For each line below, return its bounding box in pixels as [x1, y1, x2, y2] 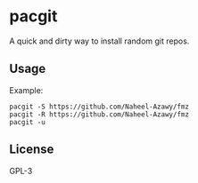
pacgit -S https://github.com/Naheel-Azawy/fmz [9, 102, 190, 111]
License [9, 142, 54, 157]
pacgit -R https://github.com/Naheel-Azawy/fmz [9, 109, 190, 119]
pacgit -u [9, 117, 46, 126]
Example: [9, 84, 44, 95]
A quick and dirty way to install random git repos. [9, 36, 190, 46]
